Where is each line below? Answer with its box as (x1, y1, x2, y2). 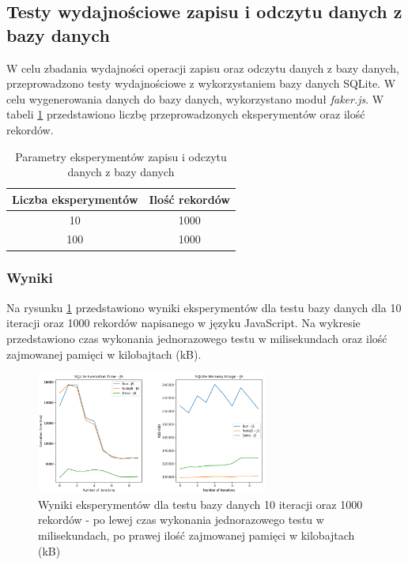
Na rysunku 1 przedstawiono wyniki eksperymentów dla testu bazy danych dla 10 (6, 299, 402, 315)
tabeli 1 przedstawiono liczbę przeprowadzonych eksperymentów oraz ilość (6, 106, 365, 122)
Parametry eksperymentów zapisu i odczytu (15, 148, 227, 164)
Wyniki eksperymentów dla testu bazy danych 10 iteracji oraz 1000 (38, 495, 363, 512)
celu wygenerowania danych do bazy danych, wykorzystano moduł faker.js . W (6, 90, 384, 107)
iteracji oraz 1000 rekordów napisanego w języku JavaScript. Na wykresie (6, 315, 361, 331)
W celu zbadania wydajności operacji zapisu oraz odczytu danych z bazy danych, (6, 59, 399, 76)
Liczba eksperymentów (12, 190, 138, 207)
